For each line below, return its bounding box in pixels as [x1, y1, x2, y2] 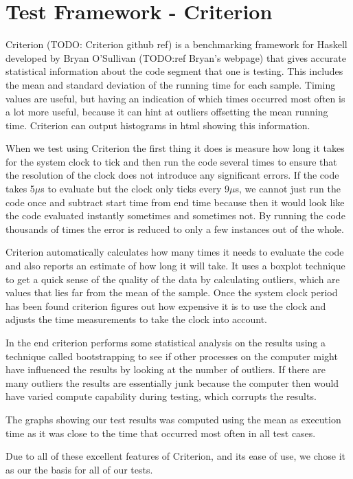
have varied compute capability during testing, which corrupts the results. [5, 389, 317, 403]
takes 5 [5, 181, 35, 196]
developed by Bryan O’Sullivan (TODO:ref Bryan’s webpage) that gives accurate [5, 50, 346, 65]
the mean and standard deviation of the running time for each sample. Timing [5, 77, 336, 91]
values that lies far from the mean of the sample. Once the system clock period [5, 285, 338, 300]
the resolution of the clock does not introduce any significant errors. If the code [5, 168, 339, 182]
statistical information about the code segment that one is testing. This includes [5, 64, 343, 78]
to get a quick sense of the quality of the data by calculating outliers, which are [5, 271, 340, 286]
